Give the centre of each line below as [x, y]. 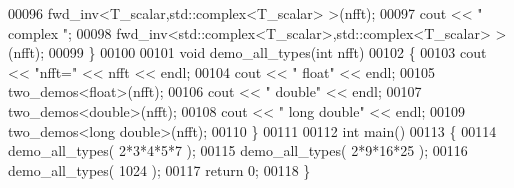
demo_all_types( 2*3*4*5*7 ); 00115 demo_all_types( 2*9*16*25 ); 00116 [238, 150]
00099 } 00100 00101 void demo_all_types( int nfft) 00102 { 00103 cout [267, 52]
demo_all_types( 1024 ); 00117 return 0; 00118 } [159, 169]
